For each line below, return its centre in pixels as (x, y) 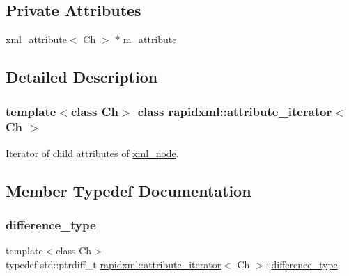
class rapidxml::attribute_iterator (235, 111)
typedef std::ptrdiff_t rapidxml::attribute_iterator (114, 264)
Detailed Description (82, 77)
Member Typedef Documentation (129, 190)
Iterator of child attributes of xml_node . (92, 153)
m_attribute (150, 39)
